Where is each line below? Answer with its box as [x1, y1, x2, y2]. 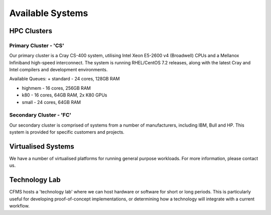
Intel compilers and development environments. [9, 67, 108, 73]
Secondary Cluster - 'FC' [9, 112, 72, 119]
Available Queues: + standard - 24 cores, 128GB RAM [9, 76, 120, 82]
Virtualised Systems [9, 142, 75, 151]
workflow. [9, 203, 30, 209]
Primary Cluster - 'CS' [9, 42, 65, 49]
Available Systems [9, 8, 88, 19]
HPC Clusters [9, 27, 53, 35]
